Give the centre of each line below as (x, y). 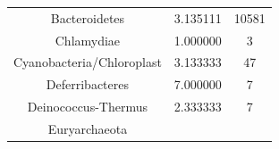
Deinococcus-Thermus (87, 107)
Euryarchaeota (88, 128)
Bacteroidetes (88, 17)
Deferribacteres (87, 84)
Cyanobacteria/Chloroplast (88, 62)
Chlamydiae (88, 40)
